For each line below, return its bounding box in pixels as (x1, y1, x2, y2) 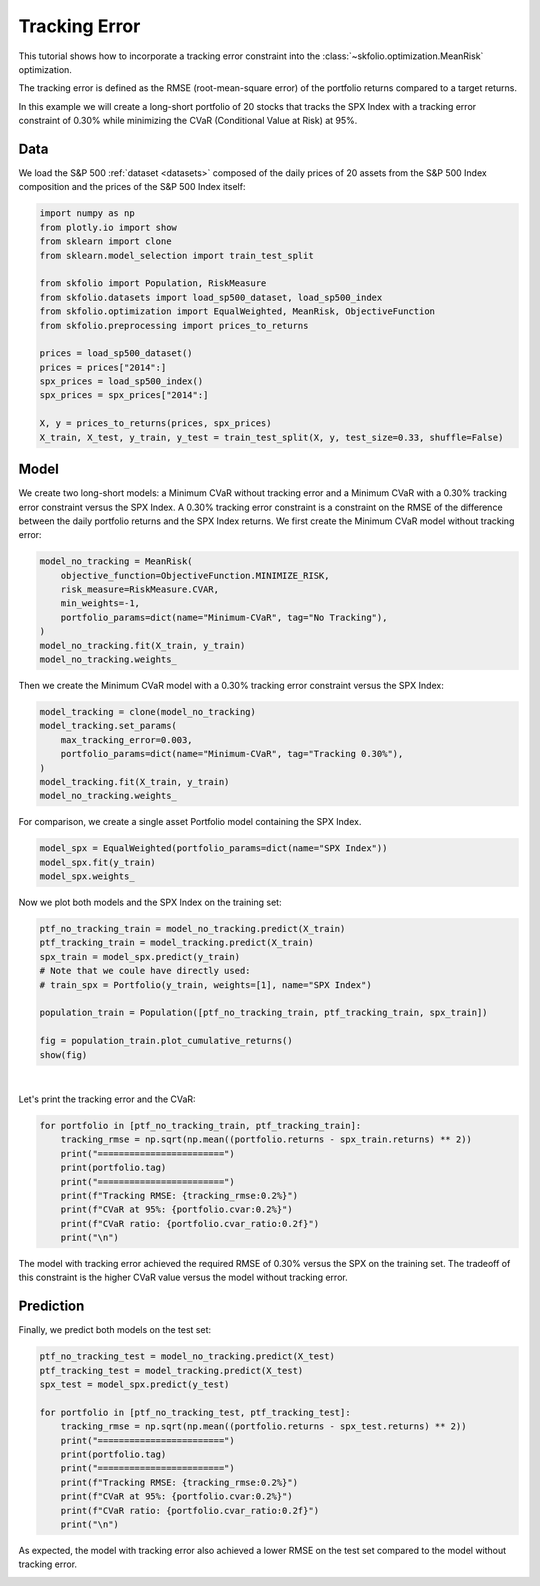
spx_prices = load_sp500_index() (39, 376, 204, 387)
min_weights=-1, (60, 598, 140, 609)
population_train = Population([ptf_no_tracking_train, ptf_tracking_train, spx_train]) (39, 1007, 489, 1019)
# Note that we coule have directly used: (39, 965, 251, 977)
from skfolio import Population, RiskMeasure (39, 278, 267, 289)
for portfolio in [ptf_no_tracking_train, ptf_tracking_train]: (39, 1120, 362, 1131)
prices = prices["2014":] (39, 361, 167, 373)
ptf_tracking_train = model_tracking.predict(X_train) (39, 937, 314, 949)
